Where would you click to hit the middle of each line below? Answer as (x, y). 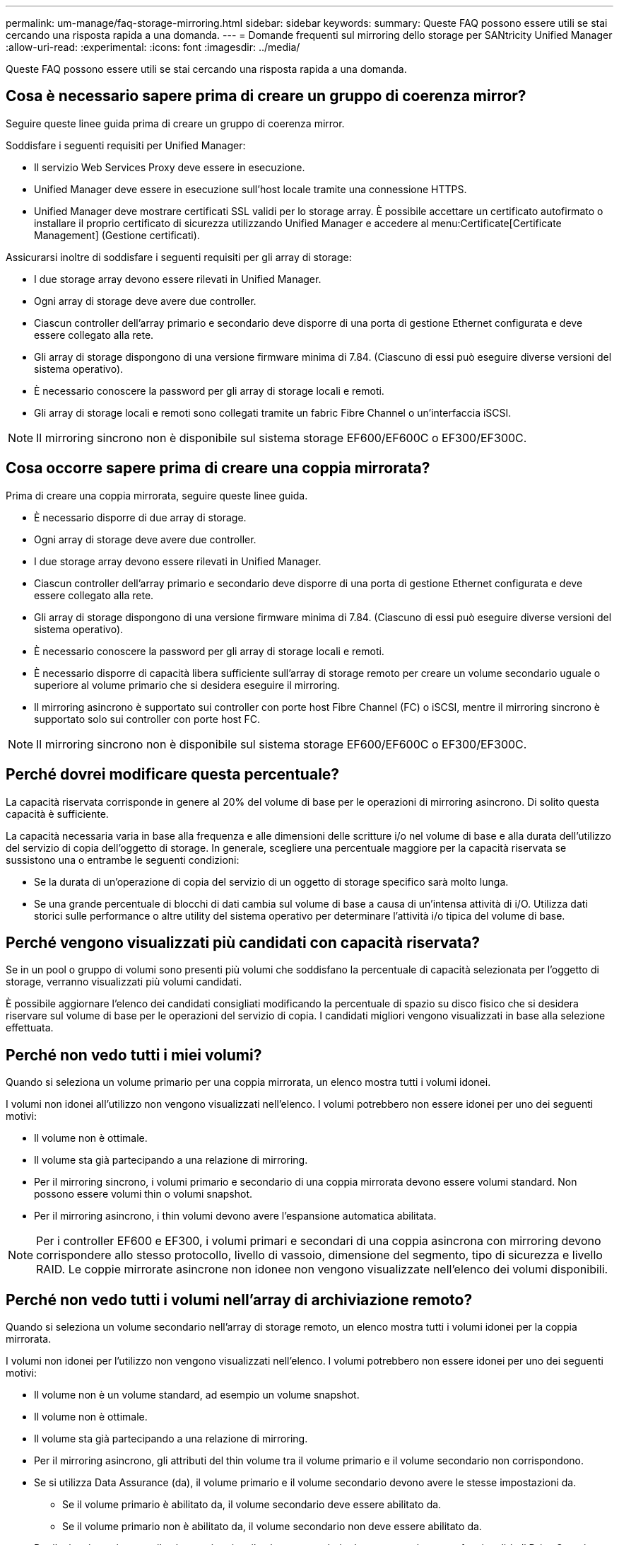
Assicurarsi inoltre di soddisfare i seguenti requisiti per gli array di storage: (179, 257)
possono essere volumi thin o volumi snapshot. (143, 1194)
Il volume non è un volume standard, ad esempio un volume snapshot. (197, 1395)
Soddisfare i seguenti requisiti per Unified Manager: (126, 145)
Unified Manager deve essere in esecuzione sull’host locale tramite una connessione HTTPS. (250, 189)
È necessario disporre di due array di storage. (140, 517)
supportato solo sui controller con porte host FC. (147, 719)
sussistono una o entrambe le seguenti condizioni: (123, 860)
